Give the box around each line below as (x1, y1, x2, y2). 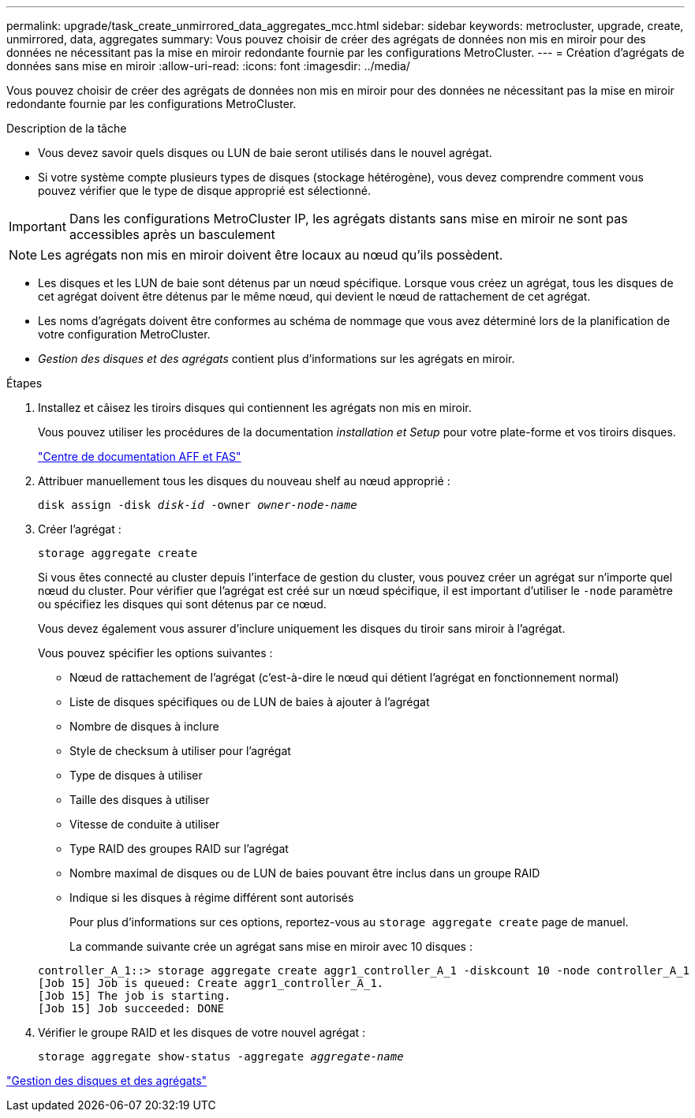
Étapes (6, 376, 43, 390)
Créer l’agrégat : (38, 522, 121, 536)
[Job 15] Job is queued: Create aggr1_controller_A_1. (38, 977, 384, 989)
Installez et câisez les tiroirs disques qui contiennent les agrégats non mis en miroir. (38, 401, 472, 414)
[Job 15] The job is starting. (38, 989, 231, 1002)
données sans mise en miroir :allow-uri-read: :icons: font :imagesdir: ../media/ (6, 59, 410, 73)
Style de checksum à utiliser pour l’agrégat (69, 744, 291, 757)
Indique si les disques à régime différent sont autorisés (69, 891, 354, 904)
